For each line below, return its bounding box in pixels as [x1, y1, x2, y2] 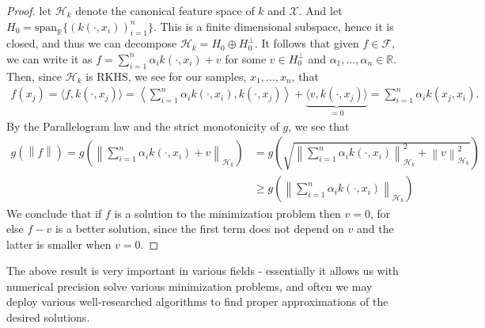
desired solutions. [6, 309, 90, 326]
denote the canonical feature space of [75, 2, 255, 18]
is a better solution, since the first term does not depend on [55, 220, 344, 237]
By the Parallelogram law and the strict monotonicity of [6, 117, 279, 134]
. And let [298, 2, 343, 18]
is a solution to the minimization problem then [114, 204, 341, 221]
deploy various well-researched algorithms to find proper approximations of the [6, 293, 388, 310]
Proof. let [6, 2, 52, 18]
